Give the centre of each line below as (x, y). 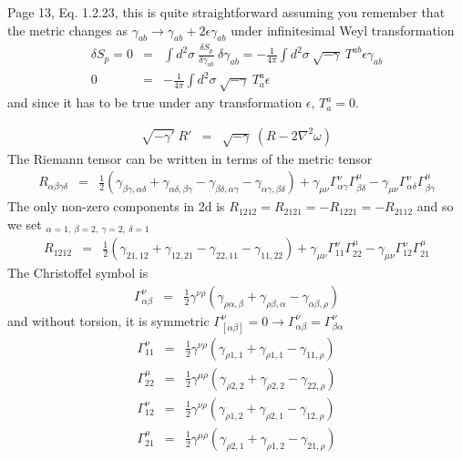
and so (435, 206)
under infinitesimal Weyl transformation (343, 30)
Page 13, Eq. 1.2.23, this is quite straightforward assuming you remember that (226, 12)
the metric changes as (67, 30)
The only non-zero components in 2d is (116, 206)
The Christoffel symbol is (78, 273)
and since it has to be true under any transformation (155, 102)
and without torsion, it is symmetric (108, 320)
